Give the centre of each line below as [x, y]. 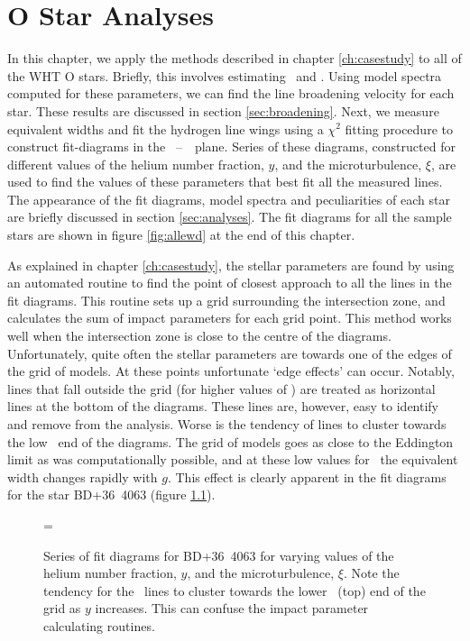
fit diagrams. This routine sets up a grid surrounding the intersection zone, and [226, 300]
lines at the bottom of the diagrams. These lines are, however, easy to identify [223, 406]
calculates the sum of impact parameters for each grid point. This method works [230, 318]
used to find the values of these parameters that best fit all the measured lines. [225, 182]
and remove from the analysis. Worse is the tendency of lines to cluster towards [227, 424]
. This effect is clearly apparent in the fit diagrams [307, 476]
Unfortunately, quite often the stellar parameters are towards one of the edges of [230, 353]
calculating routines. [99, 625]
